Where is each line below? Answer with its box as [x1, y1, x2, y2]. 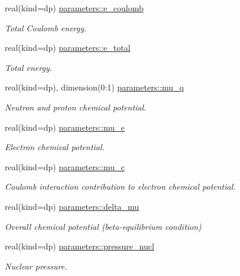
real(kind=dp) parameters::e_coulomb [5, 2, 144, 14]
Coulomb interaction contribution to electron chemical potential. [5, 180, 236, 193]
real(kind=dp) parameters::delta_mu [5, 200, 139, 212]
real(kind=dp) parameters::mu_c [5, 160, 125, 173]
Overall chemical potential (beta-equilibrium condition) [5, 220, 202, 232]
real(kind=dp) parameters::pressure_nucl [5, 240, 154, 252]
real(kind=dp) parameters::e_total [5, 41, 131, 54]
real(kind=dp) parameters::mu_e [5, 121, 125, 133]
